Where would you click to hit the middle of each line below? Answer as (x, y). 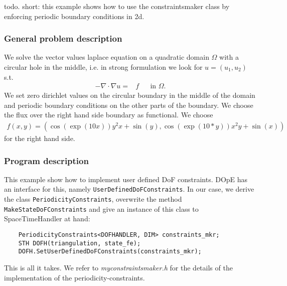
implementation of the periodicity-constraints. (75, 277)
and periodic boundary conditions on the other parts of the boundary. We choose (129, 105)
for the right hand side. (40, 138)
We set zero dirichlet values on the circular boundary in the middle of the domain (130, 95)
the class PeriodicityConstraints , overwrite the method (93, 199)
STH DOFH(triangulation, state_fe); (80, 243)
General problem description (63, 38)
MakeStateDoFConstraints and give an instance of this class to (101, 208)
